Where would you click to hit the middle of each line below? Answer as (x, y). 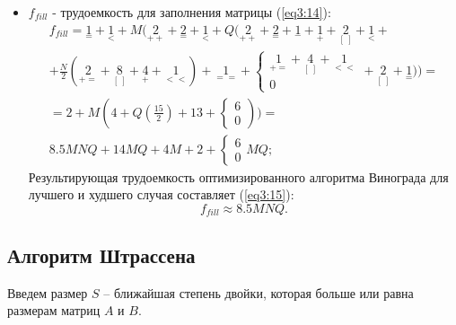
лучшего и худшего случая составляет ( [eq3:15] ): (161, 194)
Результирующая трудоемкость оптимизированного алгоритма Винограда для (238, 176)
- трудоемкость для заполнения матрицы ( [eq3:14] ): (192, 12)
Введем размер (48, 292)
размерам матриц (54, 310)
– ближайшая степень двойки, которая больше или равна (259, 292)
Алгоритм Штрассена (101, 255)
